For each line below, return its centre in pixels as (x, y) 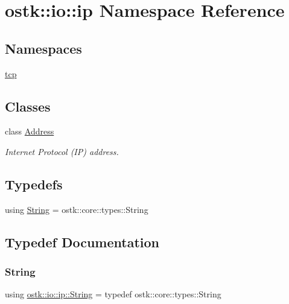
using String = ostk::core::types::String (77, 209)
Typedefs (34, 184)
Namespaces (43, 48)
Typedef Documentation (82, 242)
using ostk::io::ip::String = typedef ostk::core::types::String (113, 294)
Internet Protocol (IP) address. (62, 151)
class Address (30, 131)
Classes (28, 106)
